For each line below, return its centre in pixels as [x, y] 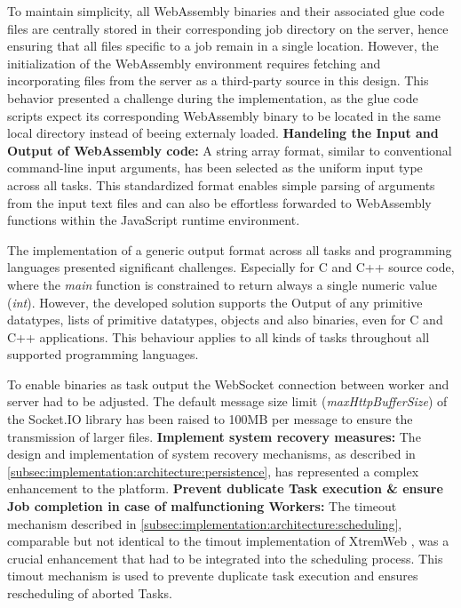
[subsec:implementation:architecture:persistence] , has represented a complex [213, 471]
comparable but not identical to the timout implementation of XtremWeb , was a [228, 541]
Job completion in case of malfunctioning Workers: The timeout [202, 506]
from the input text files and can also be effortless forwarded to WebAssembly [219, 202]
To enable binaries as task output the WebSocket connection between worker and [228, 384]
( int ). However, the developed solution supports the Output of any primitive [215, 302]
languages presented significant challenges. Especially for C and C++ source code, [231, 267]
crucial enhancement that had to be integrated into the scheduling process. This [225, 558]
